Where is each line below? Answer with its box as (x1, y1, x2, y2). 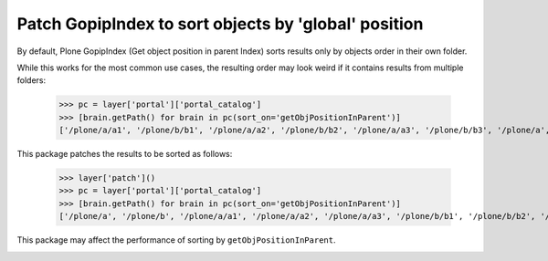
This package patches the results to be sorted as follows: (16, 149, 233, 160)
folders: (16, 75, 46, 86)
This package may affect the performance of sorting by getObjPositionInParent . (16, 235, 336, 245)
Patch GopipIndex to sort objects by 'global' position (16, 14, 424, 34)
